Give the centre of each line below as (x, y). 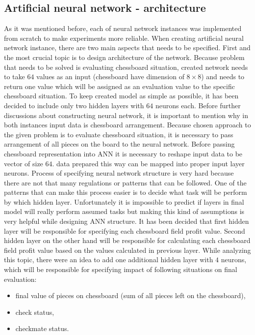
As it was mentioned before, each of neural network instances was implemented (123, 28)
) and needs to (223, 76)
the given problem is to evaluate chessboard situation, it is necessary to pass (119, 134)
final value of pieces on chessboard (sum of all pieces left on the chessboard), (130, 295)
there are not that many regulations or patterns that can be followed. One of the (125, 182)
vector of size (24, 163)
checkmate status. (42, 328)
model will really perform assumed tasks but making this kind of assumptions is (124, 211)
